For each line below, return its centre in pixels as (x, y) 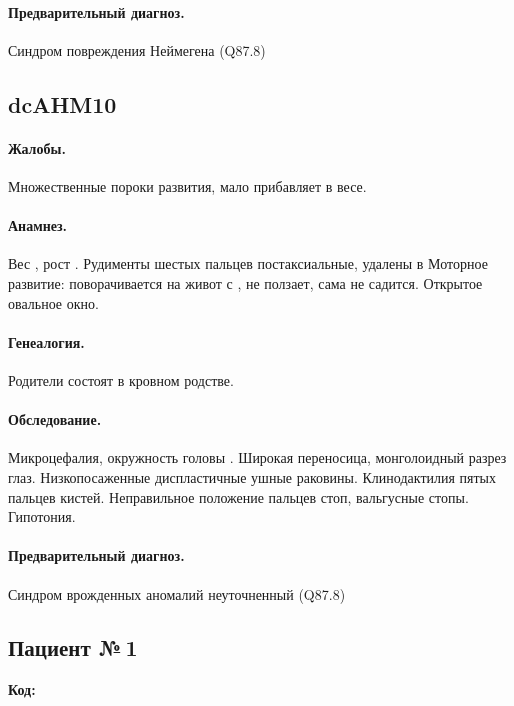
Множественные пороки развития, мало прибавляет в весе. (187, 185)
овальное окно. (53, 302)
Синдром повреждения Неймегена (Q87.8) (137, 49)
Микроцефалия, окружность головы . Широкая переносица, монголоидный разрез (257, 457)
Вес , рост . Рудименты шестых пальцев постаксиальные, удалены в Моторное (248, 263)
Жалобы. (37, 147)
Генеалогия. (46, 341)
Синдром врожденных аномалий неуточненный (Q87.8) (177, 593)
